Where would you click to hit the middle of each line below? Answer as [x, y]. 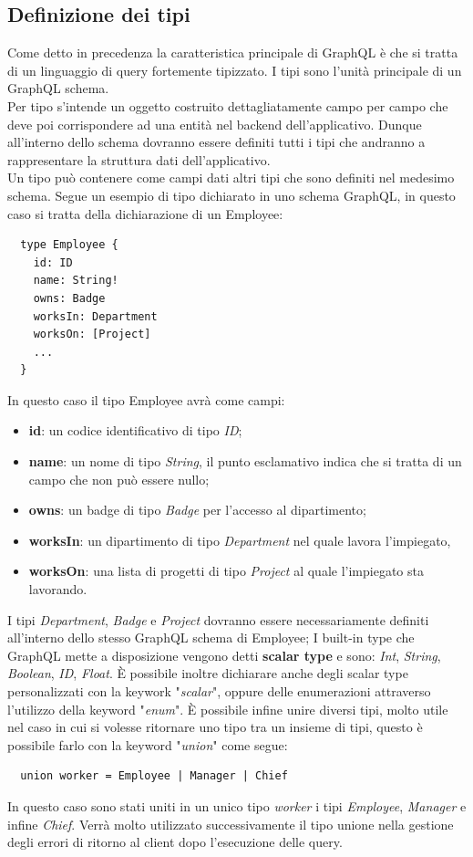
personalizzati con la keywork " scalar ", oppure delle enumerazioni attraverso [219, 691]
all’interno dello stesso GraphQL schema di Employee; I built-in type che [211, 638]
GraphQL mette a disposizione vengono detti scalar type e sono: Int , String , [224, 655]
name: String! [76, 281]
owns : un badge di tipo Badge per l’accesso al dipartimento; [197, 510]
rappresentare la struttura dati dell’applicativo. [139, 159]
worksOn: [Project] [92, 334]
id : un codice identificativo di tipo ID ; [135, 430]
